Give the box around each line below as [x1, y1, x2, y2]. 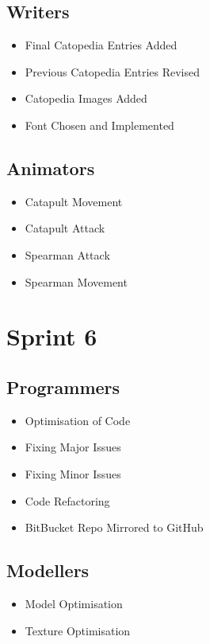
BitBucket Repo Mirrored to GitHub [25, 519, 204, 536]
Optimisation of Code [25, 412, 131, 428]
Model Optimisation [25, 595, 123, 611]
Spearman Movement [25, 273, 128, 290]
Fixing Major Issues [25, 439, 121, 455]
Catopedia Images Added [25, 90, 147, 107]
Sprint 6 [6, 320, 97, 353]
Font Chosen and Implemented [25, 116, 174, 133]
